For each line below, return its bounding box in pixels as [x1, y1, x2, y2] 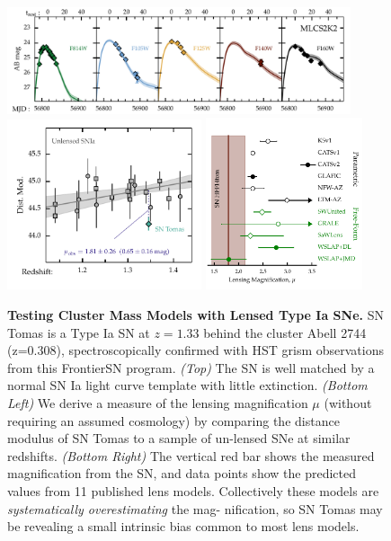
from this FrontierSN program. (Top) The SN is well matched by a [7, 358, 375, 377]
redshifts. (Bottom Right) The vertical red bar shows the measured [7, 446, 375, 465]
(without [324, 394, 372, 412]
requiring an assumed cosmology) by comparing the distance [7, 411, 340, 430]
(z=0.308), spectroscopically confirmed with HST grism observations [7, 341, 384, 359]
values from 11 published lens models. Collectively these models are [7, 481, 379, 500]
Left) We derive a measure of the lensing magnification [7, 394, 308, 412]
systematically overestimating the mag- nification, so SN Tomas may [7, 499, 383, 518]
